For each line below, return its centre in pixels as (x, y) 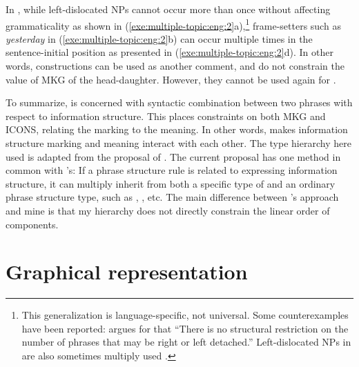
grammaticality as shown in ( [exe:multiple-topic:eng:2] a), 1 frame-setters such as (173, 24)
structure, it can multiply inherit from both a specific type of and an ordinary (171, 183)
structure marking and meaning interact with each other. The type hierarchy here (178, 143)
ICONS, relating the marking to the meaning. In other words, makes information (177, 129)
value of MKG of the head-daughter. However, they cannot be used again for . (171, 79)
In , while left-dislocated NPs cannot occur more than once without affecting (168, 9)
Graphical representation (127, 271)
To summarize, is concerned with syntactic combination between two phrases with (179, 102)
